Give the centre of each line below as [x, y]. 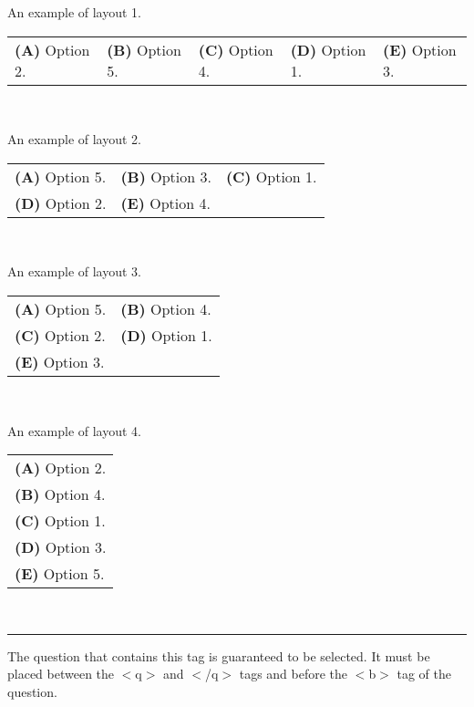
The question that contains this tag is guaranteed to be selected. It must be [219, 655]
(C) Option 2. [60, 335]
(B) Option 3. [166, 176]
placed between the [61, 674]
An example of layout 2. [74, 139]
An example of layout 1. [74, 12]
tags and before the [294, 674]
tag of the [424, 674]
